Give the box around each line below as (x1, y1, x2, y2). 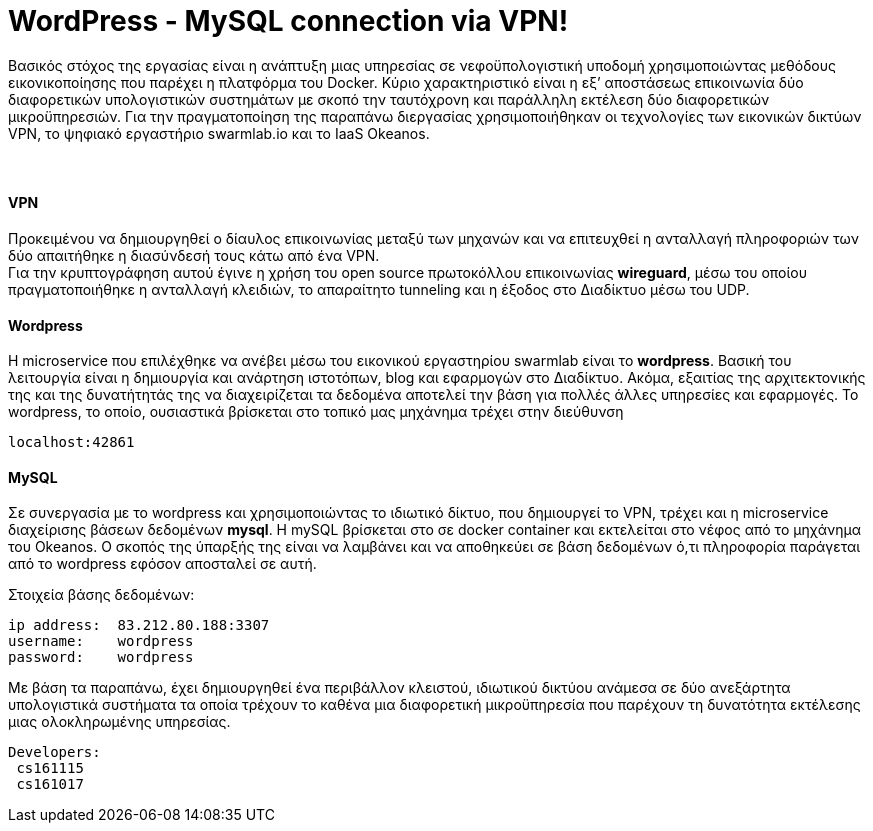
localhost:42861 (8, 434, 135, 451)
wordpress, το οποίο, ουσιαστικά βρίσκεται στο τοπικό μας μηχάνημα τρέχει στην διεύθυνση (8, 403, 624, 421)
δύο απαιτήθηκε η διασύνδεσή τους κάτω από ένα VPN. (8, 246, 380, 264)
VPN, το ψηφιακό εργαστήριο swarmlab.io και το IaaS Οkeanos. (8, 124, 430, 142)
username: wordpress (8, 633, 194, 650)
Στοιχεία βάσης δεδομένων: (8, 586, 195, 604)
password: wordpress (8, 649, 194, 666)
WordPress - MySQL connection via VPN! (8, 4, 569, 38)
